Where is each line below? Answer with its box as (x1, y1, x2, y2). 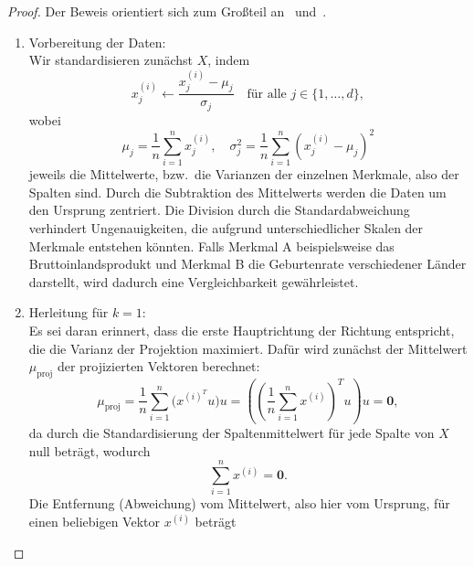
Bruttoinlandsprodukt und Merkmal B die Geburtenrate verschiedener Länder (28, 254, 467, 273)
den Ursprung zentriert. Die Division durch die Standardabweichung (28, 200, 410, 219)
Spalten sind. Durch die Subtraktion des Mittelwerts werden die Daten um (28, 182, 447, 201)
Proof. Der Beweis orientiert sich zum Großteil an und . (7, 2, 327, 20)
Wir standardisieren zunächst (28, 50, 194, 69)
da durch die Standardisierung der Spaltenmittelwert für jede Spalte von (28, 423, 435, 443)
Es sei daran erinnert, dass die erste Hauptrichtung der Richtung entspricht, (28, 321, 455, 340)
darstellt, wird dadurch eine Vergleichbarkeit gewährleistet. (28, 272, 359, 291)
